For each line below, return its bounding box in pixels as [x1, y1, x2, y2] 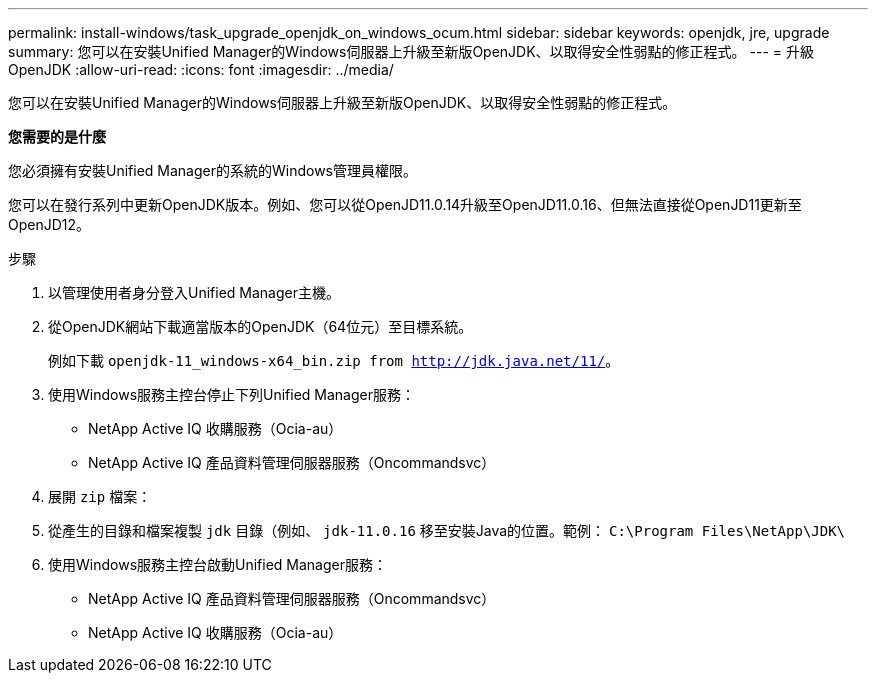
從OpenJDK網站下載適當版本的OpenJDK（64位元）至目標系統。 [48, 318, 473, 335]
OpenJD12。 [8, 216, 91, 233]
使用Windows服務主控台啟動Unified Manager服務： [48, 556, 388, 573]
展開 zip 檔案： [48, 488, 152, 505]
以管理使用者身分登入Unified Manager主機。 [48, 284, 340, 301]
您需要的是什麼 [8, 128, 106, 145]
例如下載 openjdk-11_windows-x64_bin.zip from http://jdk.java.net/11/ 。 [48, 352, 620, 369]
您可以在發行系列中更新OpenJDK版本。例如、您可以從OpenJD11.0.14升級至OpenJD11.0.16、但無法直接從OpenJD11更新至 [8, 196, 802, 213]
